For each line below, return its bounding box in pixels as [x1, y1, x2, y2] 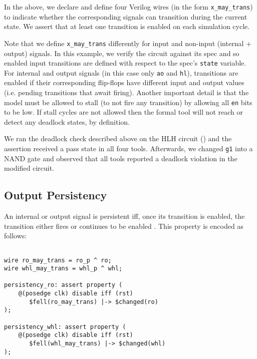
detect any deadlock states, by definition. [4, 116, 130, 127]
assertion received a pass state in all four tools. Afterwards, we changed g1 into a [4, 143, 253, 154]
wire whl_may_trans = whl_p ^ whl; [4, 265, 123, 272]
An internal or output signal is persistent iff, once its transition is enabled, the [4, 211, 245, 221]
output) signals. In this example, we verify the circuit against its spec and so [4, 48, 239, 58]
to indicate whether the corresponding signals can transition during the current [4, 11, 247, 22]
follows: [4, 230, 27, 241]
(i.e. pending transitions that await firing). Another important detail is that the [4, 87, 249, 97]
